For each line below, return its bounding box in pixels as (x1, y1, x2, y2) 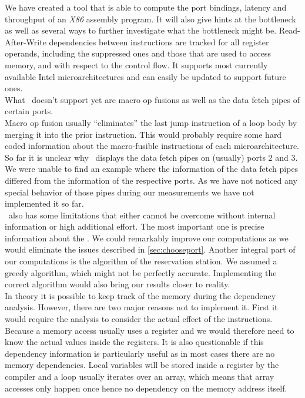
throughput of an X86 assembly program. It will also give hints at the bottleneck (5, 12, 296, 25)
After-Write (5, 35, 46, 48)
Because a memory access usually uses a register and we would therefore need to (5, 324, 294, 336)
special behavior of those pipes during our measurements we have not (5, 185, 254, 198)
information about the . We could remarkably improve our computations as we (5, 231, 289, 244)
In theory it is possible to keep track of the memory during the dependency (5, 289, 276, 301)
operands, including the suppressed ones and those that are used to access (5, 47, 272, 59)
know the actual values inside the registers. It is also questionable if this (5, 336, 264, 348)
